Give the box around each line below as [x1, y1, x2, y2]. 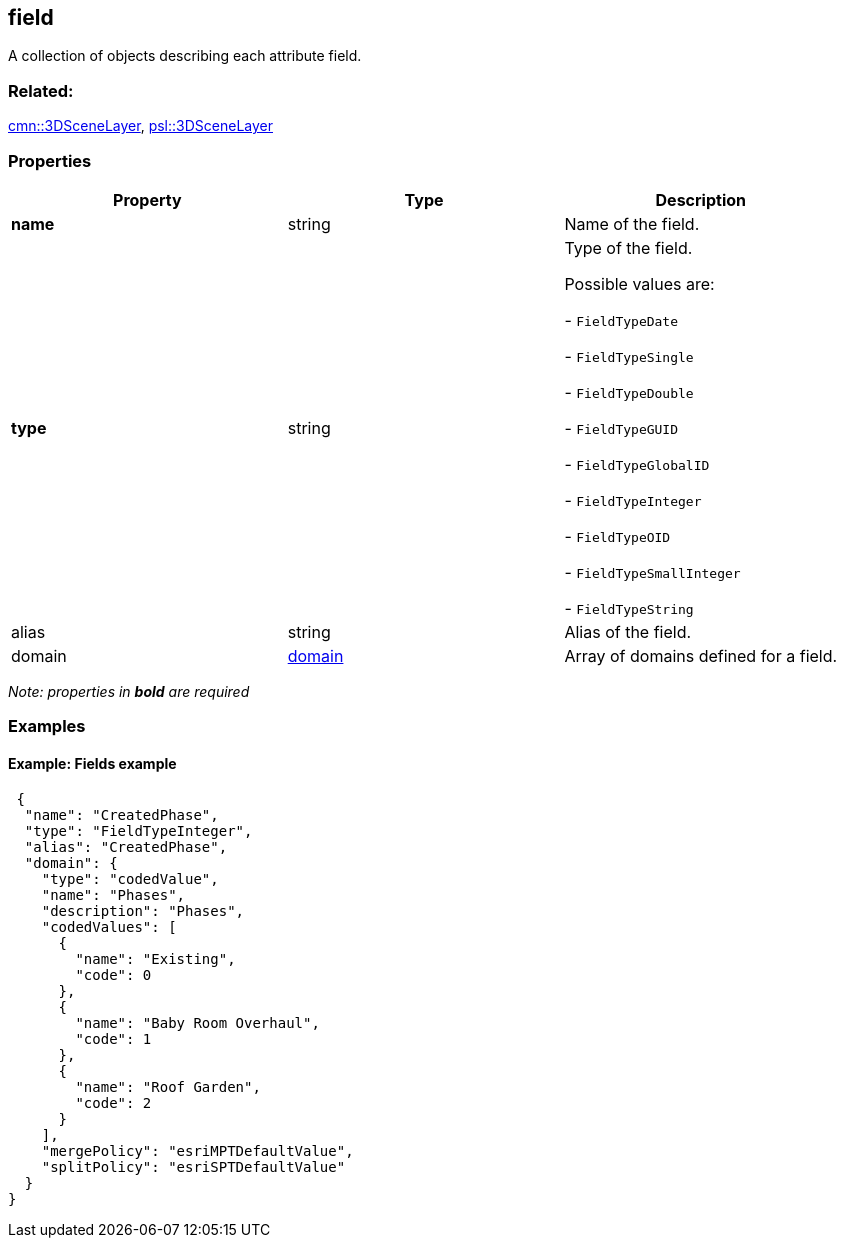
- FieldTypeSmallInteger [564, 561, 741, 582]
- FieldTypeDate [564, 309, 679, 330]
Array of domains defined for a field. [564, 645, 838, 666]
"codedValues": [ [41, 918, 177, 935]
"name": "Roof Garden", [75, 1078, 261, 1095]
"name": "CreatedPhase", [24, 806, 219, 823]
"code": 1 [75, 1030, 152, 1047]
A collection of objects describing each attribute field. [8, 47, 362, 65]
